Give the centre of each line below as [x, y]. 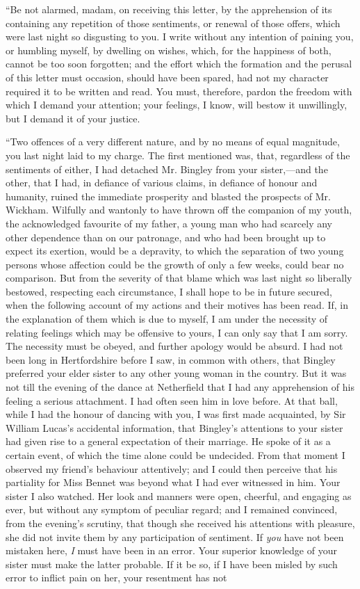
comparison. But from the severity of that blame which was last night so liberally [179, 278]
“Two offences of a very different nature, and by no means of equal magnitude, [173, 142]
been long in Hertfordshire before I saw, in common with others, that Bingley [171, 359]
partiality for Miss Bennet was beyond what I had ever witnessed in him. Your [173, 482]
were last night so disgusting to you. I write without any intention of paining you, [180, 37]
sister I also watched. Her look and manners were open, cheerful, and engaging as [179, 495]
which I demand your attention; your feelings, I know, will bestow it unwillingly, [177, 105]
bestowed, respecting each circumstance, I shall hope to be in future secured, [169, 291]
